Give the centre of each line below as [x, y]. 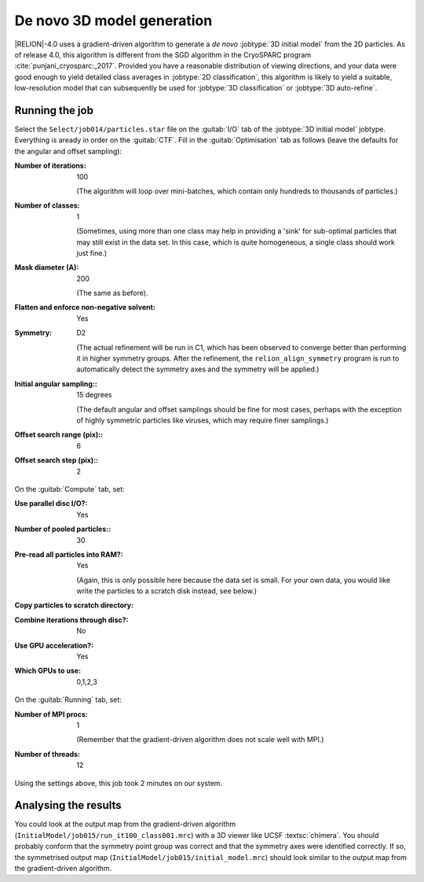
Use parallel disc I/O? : [51, 504]
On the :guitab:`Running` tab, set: [68, 699]
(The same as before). [112, 293]
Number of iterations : [50, 166]
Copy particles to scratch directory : [74, 605]
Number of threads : [48, 754]
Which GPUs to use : [48, 671]
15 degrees [95, 395]
